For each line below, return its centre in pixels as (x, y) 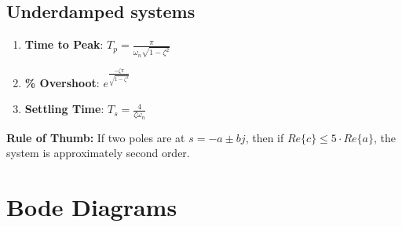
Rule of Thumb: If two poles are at (96, 137)
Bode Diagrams (92, 207)
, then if (265, 137)
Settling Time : (64, 109)
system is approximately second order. (98, 153)
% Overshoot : (62, 82)
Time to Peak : (64, 44)
